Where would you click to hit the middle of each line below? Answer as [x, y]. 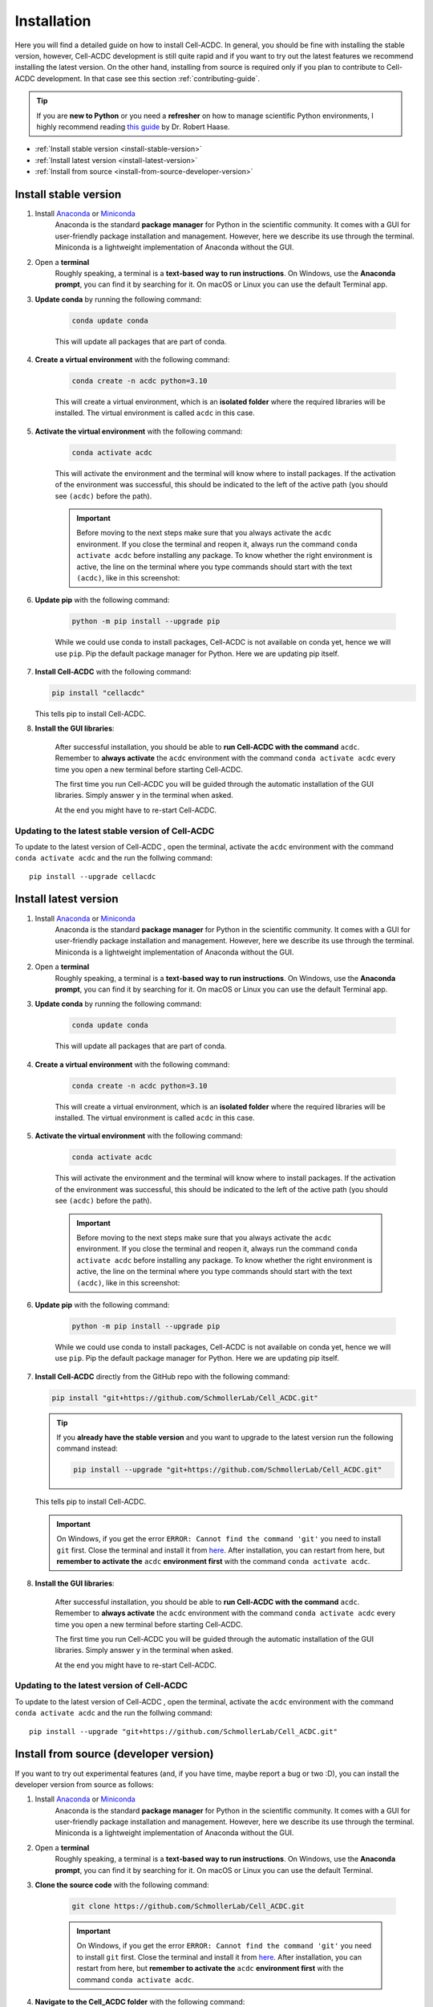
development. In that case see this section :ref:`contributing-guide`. [148, 78]
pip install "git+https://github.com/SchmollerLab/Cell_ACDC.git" [185, 1398]
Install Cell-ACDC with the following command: [113, 672]
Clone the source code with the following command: [122, 1885]
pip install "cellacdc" [99, 693]
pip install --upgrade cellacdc [93, 876]
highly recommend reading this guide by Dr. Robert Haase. [133, 126]
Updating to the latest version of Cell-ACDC [101, 1686]
